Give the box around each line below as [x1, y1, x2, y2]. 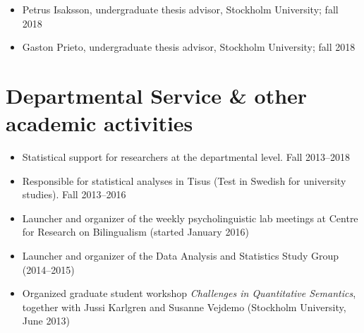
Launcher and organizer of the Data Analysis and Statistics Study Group [22, 248, 339, 263]
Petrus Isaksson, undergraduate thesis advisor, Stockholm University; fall [22, 2, 339, 16]
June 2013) [22, 313, 70, 328]
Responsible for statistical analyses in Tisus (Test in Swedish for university [22, 173, 346, 188]
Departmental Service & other [6, 80, 308, 109]
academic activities [6, 109, 193, 138]
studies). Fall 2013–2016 [22, 187, 126, 202]
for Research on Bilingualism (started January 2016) [22, 224, 249, 239]
